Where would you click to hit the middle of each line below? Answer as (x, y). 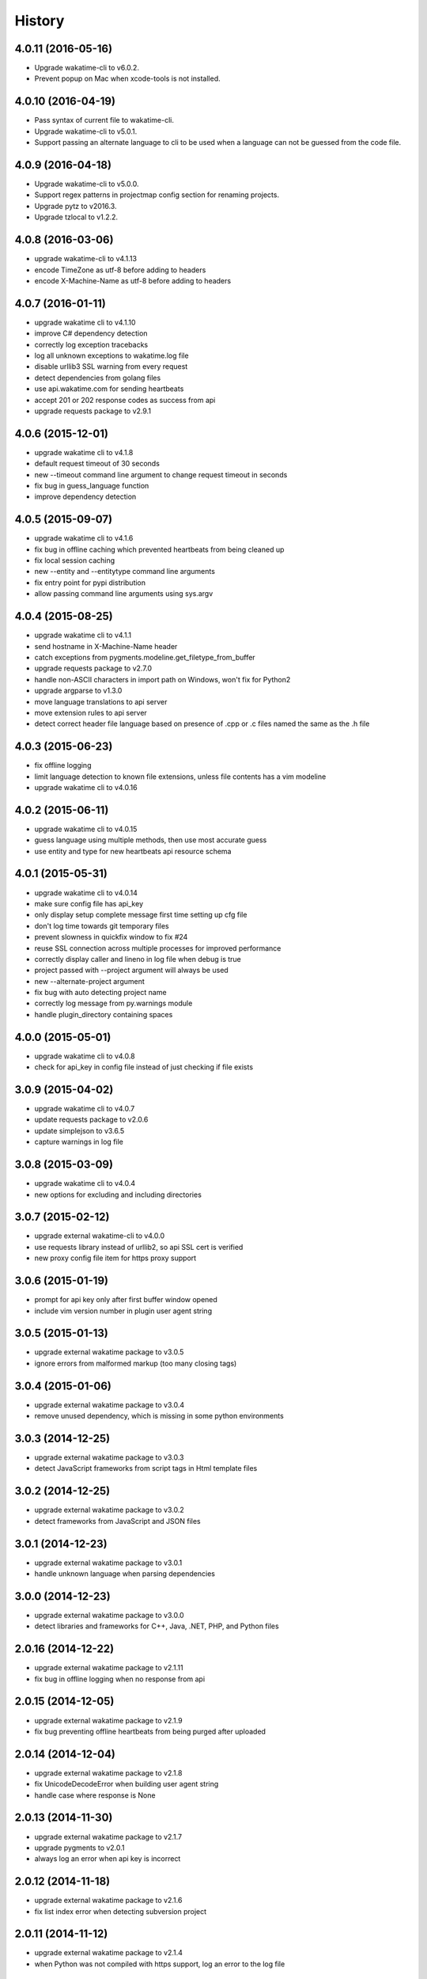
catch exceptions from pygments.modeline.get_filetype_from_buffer (145, 657)
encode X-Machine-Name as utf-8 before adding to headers (133, 280)
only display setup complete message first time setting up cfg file (141, 915)
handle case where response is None (95, 1795)
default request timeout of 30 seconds (97, 464)
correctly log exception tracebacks (91, 344)
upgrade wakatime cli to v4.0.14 (86, 893)
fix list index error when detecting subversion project (121, 1911)
